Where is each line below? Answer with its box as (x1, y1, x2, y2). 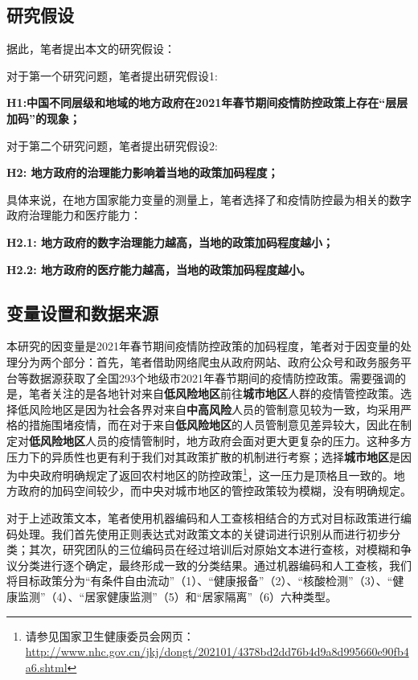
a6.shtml (25, 658, 68, 675)
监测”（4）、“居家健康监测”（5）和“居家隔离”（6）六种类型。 (17, 588, 338, 604)
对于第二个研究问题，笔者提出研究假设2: (6, 137, 218, 154)
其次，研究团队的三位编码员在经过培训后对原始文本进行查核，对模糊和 (28, 541, 400, 558)
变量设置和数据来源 (6, 300, 158, 325)
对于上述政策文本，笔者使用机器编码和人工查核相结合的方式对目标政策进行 (6, 509, 400, 526)
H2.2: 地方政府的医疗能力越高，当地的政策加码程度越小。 (6, 260, 311, 277)
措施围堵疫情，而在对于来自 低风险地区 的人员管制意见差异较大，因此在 (28, 416, 400, 433)
